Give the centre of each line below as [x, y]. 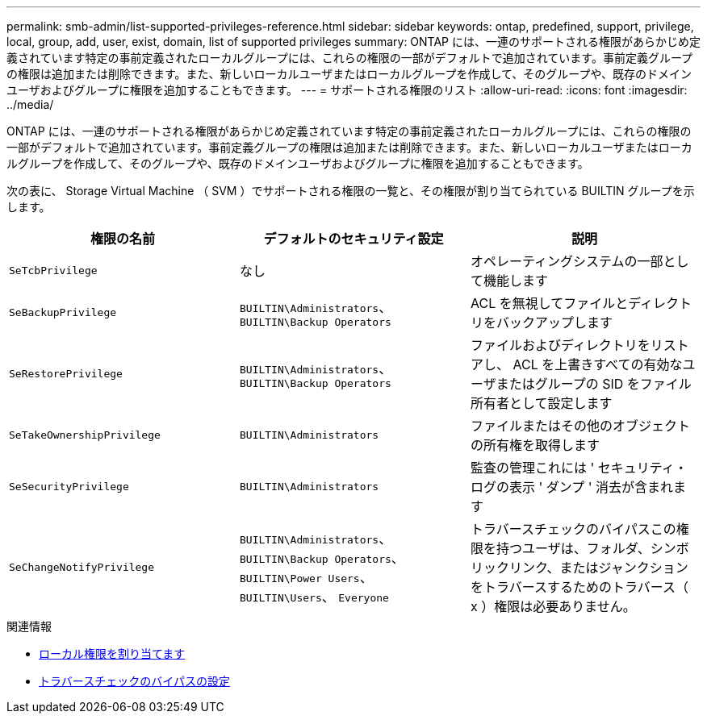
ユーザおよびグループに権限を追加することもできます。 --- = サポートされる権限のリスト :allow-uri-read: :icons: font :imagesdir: [347, 90]
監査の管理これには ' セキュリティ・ [579, 468]
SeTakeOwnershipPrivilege [85, 435]
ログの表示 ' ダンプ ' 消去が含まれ [572, 487]
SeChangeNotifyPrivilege [82, 567]
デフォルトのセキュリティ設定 [353, 239]
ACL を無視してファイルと [549, 303]
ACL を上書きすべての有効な [598, 364]
